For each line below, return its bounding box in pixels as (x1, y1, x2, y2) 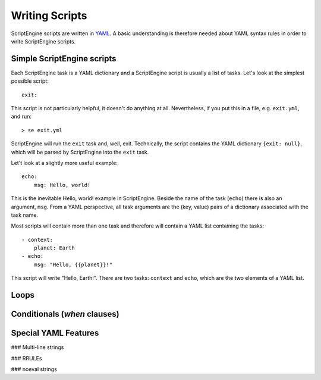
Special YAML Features (11, 328, 99, 338)
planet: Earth (33, 245, 75, 251)
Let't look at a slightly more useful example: (11, 159, 118, 166)
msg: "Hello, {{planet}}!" (33, 261, 113, 268)
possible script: (11, 77, 49, 85)
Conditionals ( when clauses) (11, 309, 119, 319)
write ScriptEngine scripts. (11, 38, 76, 45)
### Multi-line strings (11, 344, 64, 351)
